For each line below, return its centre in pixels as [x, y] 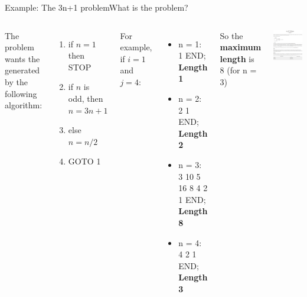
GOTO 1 [84, 161]
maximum [241, 47]
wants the [22, 58]
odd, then [86, 98]
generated [22, 70]
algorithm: [24, 105]
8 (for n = [238, 70]
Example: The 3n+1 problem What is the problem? [97, 7]
